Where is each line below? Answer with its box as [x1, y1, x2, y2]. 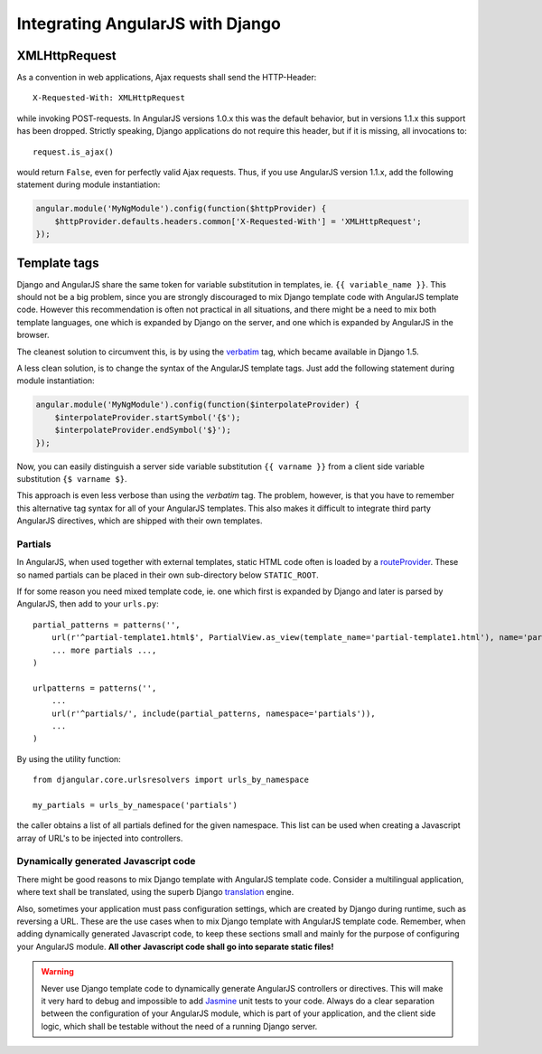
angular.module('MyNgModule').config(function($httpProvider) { [35, 203, 327, 214]
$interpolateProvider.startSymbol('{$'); [54, 412, 241, 422]
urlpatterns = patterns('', [33, 682, 157, 693]
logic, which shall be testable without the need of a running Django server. [41, 1021, 318, 1031]
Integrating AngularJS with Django [16, 14, 282, 33]
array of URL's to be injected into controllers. [16, 833, 183, 843]
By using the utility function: [16, 753, 121, 764]
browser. [16, 330, 50, 341]
